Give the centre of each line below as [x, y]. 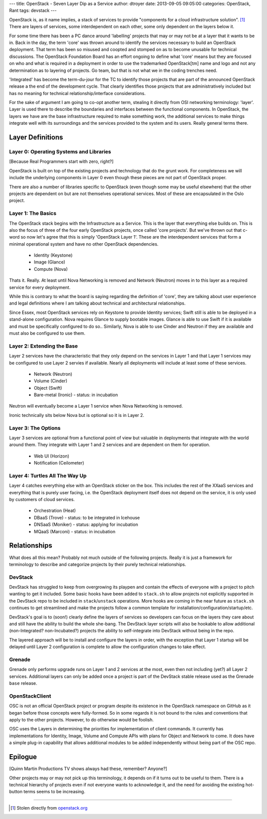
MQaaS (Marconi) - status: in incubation [75, 531]
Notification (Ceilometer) [59, 463]
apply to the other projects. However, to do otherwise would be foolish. [82, 720]
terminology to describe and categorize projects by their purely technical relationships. [98, 564]
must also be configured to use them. [47, 333]
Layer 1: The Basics [33, 213]
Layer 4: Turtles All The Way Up [48, 475]
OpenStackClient [30, 696]
